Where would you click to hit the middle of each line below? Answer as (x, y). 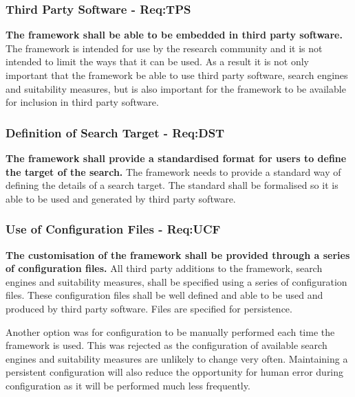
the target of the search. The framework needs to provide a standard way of (173, 171)
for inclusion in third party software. (82, 102)
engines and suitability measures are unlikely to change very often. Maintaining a (177, 358)
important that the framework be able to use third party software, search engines (177, 75)
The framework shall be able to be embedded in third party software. (174, 35)
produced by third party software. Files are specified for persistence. (149, 308)
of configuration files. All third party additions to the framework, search (164, 268)
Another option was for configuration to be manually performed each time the (170, 331)
